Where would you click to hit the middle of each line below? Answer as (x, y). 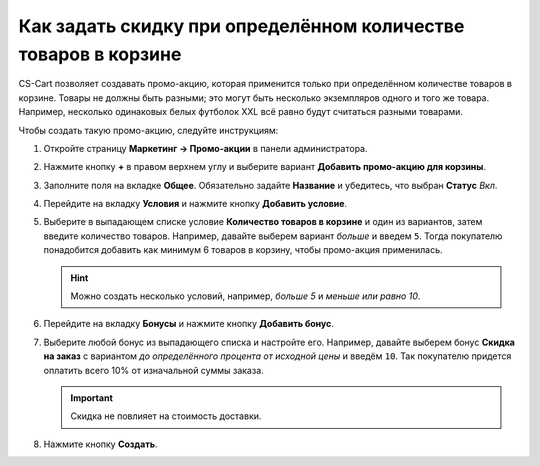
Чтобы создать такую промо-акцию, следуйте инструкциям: (148, 130)
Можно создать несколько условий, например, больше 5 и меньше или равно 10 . (245, 296)
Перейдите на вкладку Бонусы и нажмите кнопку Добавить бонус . (189, 324)
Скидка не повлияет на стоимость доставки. (166, 416)
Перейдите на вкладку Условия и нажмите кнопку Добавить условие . (195, 204)
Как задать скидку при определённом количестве (241, 26)
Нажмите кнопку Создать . (101, 444)
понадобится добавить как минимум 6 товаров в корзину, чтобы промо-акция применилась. (243, 250)
